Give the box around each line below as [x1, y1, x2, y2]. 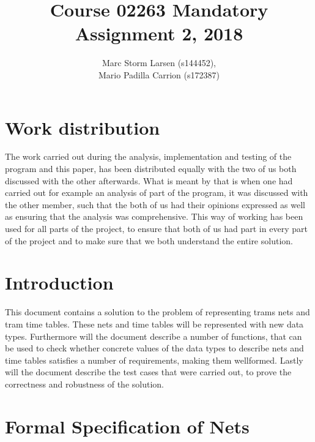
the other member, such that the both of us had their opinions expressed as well [5, 198, 305, 211]
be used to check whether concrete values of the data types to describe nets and [5, 342, 304, 354]
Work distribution [5, 114, 160, 140]
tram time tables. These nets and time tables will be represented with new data [5, 317, 304, 330]
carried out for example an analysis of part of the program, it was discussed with [5, 186, 308, 199]
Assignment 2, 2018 [75, 21, 243, 46]
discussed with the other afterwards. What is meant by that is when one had [5, 174, 293, 187]
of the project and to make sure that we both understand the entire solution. [5, 234, 293, 247]
